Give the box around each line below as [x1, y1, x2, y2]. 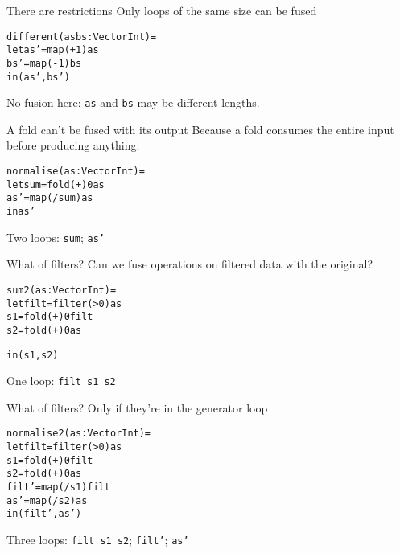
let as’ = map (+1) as [6, 44, 99, 56]
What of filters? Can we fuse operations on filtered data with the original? [6, 256, 373, 272]
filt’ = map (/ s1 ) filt [6, 481, 110, 494]
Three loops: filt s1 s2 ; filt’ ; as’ [6, 531, 189, 548]
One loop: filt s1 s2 [6, 372, 116, 389]
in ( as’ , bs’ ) [6, 71, 70, 83]
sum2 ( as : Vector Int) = [6, 284, 117, 296]
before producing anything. [6, 137, 140, 154]
